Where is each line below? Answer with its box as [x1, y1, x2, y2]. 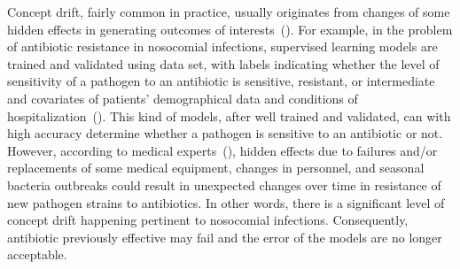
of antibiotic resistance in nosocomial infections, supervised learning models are [7, 37, 438, 56]
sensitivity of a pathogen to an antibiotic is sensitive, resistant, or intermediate [7, 72, 435, 90]
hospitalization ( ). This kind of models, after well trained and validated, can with [7, 106, 451, 125]
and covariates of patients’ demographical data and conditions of [7, 88, 358, 107]
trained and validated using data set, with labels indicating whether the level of [7, 54, 440, 73]
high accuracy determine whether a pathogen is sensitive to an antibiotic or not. [7, 124, 443, 142]
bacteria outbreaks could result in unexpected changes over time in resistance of [7, 175, 441, 194]
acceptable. [7, 245, 67, 264]
